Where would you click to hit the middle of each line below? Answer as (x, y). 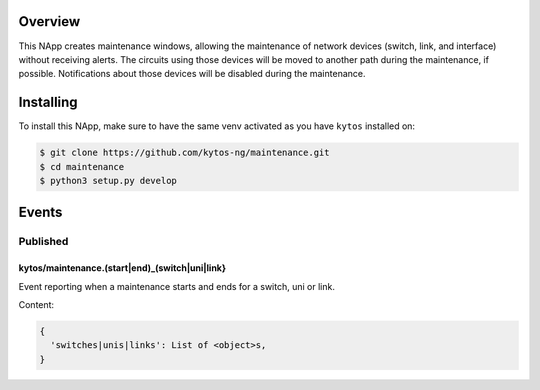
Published (43, 242)
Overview (49, 21)
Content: (36, 304)
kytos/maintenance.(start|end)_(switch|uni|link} (122, 268)
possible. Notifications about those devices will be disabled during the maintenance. (192, 74)
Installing (48, 102)
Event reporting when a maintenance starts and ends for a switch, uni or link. (176, 286)
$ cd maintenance (82, 166)
